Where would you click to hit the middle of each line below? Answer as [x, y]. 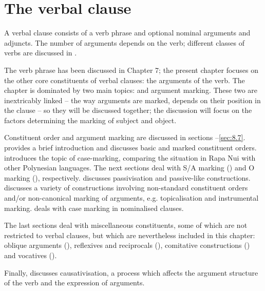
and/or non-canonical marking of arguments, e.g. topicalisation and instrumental [131, 198]
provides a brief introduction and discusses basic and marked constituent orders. [130, 148]
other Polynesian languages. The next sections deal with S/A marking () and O [129, 168]
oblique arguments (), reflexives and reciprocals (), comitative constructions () [127, 245]
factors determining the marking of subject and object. [90, 120]
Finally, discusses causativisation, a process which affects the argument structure [131, 272]
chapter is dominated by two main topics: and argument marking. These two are [131, 90]
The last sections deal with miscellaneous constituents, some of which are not [126, 225]
